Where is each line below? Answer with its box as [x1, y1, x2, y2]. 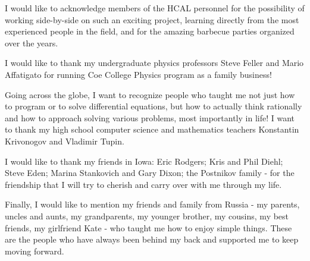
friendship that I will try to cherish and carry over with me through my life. [5, 178, 282, 190]
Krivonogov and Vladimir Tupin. [5, 134, 124, 147]
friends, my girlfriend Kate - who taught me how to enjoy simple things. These [5, 221, 292, 234]
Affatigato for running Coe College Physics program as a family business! [5, 68, 272, 80]
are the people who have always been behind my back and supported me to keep [5, 233, 299, 246]
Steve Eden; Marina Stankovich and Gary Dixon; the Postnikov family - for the [5, 166, 295, 179]
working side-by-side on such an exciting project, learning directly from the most [5, 13, 299, 26]
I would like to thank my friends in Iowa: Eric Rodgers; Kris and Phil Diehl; [5, 155, 283, 167]
